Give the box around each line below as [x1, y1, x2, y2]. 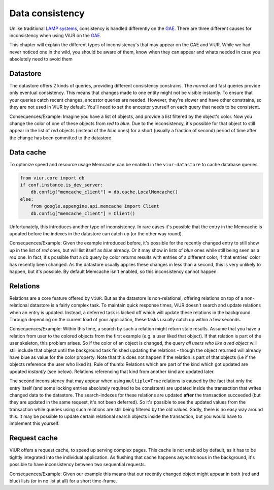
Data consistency [9, 8, 85, 19]
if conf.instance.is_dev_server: [20, 182, 104, 188]
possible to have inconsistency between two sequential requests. [9, 462, 146, 468]
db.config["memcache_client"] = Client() [30, 210, 135, 216]
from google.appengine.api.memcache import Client [30, 203, 159, 209]
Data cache [9, 148, 47, 157]
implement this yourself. [9, 420, 60, 426]
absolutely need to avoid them [9, 56, 73, 62]
